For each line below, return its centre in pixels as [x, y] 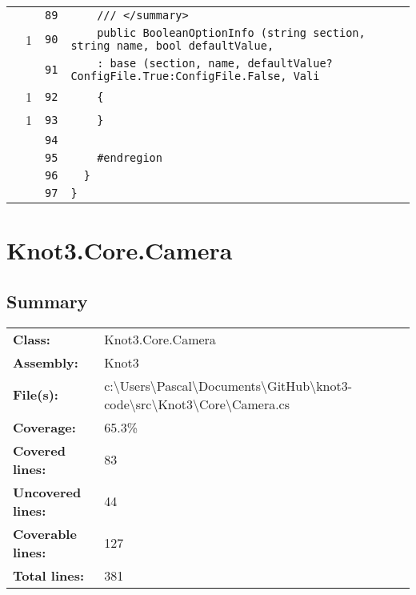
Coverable [45, 533]
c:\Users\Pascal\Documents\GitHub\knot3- [228, 385]
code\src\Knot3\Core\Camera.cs [197, 404]
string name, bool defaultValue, [172, 46]
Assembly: [46, 362]
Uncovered [47, 492]
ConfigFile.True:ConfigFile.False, [179, 76]
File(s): [36, 395]
